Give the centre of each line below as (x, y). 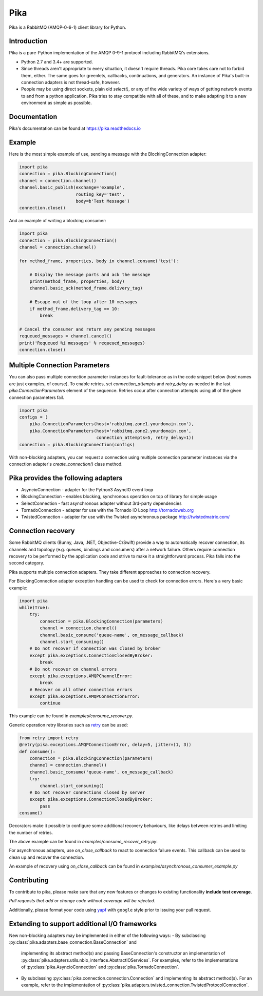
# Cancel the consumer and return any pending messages (87, 329)
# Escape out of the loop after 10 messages (84, 302)
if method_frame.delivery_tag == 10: (75, 309)
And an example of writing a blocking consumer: (58, 221)
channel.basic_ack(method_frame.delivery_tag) (86, 288)
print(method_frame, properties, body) (77, 281)
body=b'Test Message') (103, 201)
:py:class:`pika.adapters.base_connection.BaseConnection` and (73, 942)
